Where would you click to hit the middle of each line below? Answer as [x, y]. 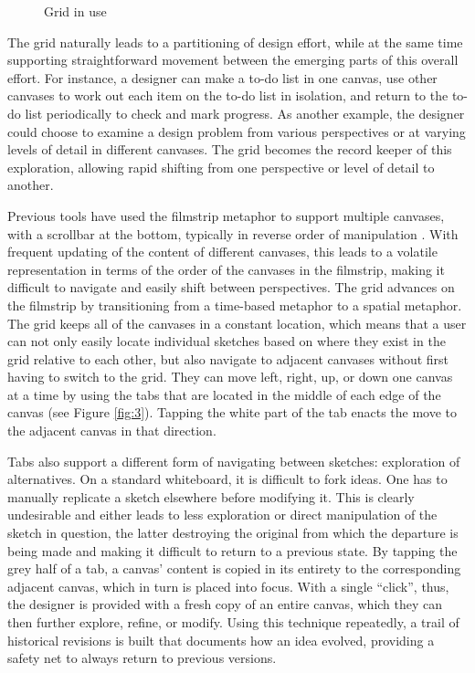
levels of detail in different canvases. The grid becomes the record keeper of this [230, 149]
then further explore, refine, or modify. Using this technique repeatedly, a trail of [233, 622]
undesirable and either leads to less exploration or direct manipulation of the [222, 515]
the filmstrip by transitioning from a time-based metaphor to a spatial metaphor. [235, 305]
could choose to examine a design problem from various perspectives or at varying [237, 131]
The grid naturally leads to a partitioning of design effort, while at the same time [235, 42]
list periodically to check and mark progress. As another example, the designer [245, 113]
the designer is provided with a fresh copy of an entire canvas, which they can [225, 604]
